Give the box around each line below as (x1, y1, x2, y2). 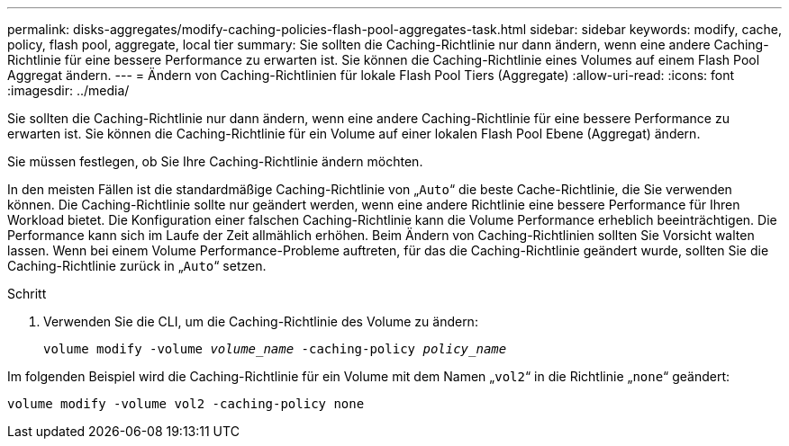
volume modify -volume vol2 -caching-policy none (7, 397, 365, 411)
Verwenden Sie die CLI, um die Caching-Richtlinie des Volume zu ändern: (43, 314, 478, 329)
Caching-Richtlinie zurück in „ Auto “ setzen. (7, 258, 267, 273)
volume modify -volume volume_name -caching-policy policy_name (43, 342, 507, 356)
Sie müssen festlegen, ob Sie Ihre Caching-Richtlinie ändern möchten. (7, 154, 423, 169)
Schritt (7, 286, 47, 301)
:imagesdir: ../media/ (7, 83, 130, 98)
